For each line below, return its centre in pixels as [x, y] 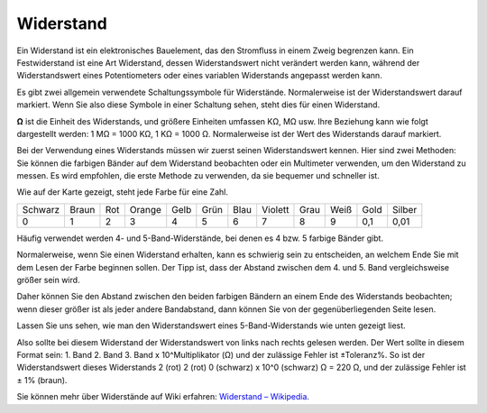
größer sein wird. [48, 280]
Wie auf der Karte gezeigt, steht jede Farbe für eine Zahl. [123, 192]
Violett [276, 209]
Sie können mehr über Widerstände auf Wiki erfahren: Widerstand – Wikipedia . [163, 397]
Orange [146, 209]
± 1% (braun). [42, 380]
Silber [405, 209]
